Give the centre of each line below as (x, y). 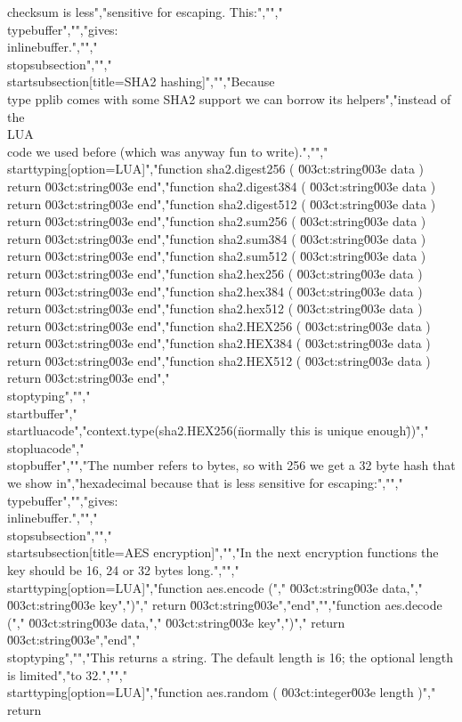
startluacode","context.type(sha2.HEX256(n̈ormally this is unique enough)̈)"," (218, 430)
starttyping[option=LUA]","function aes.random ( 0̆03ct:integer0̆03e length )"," (222, 692)
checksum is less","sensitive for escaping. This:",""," (145, 12)
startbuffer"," (42, 413)
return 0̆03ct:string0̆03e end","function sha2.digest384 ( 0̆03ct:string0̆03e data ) (222, 186)
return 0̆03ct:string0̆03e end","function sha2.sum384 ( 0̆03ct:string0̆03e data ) (217, 238)
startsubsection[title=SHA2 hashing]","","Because (141, 81)
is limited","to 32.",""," (67, 674)
